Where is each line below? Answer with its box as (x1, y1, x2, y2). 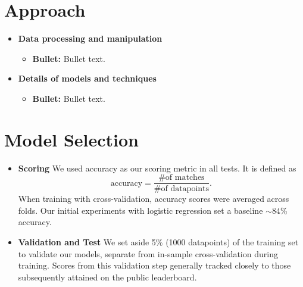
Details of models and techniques (18, 72, 157, 85)
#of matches (158, 173, 205, 182)
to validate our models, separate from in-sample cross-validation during (18, 247, 278, 260)
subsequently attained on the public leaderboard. (18, 270, 197, 283)
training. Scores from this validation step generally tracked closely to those (18, 259, 291, 272)
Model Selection (4, 127, 139, 151)
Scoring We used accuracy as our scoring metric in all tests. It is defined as (18, 161, 296, 174)
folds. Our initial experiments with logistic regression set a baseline (18, 204, 263, 216)
